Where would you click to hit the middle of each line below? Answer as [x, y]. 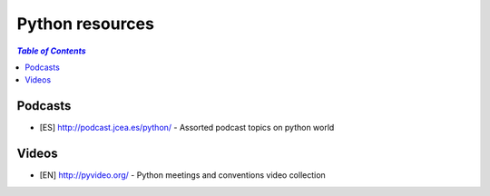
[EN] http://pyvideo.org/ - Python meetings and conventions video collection [182, 175]
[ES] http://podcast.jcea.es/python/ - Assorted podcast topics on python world [187, 128]
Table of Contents [51, 51]
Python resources [85, 24]
